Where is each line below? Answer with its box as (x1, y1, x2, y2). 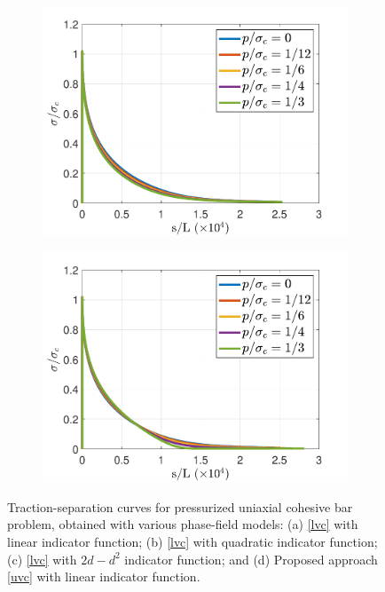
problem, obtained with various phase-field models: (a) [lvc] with (7, 515, 358, 533)
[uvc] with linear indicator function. (7, 567, 200, 586)
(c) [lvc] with (7, 549, 77, 568)
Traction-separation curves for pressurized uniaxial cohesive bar (7, 497, 353, 516)
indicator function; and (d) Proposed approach (124, 549, 378, 568)
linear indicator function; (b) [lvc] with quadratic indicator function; (7, 532, 378, 550)
